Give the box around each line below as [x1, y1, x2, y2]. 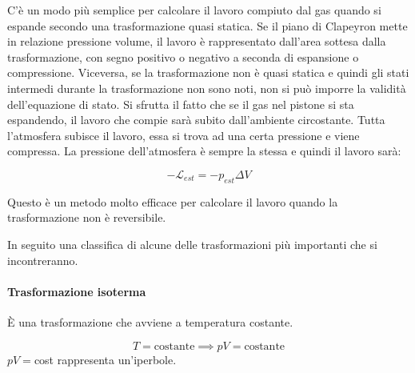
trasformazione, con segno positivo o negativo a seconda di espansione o [7, 48, 359, 65]
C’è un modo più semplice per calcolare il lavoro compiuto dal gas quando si [7, 2, 381, 18]
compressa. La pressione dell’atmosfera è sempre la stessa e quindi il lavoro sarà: [7, 142, 401, 159]
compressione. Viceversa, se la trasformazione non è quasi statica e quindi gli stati [7, 64, 409, 81]
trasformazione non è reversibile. [7, 209, 166, 226]
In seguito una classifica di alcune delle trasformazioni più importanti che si [7, 235, 377, 252]
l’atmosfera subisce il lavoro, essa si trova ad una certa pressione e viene [7, 126, 360, 143]
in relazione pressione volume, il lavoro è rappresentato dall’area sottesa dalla [7, 33, 386, 50]
